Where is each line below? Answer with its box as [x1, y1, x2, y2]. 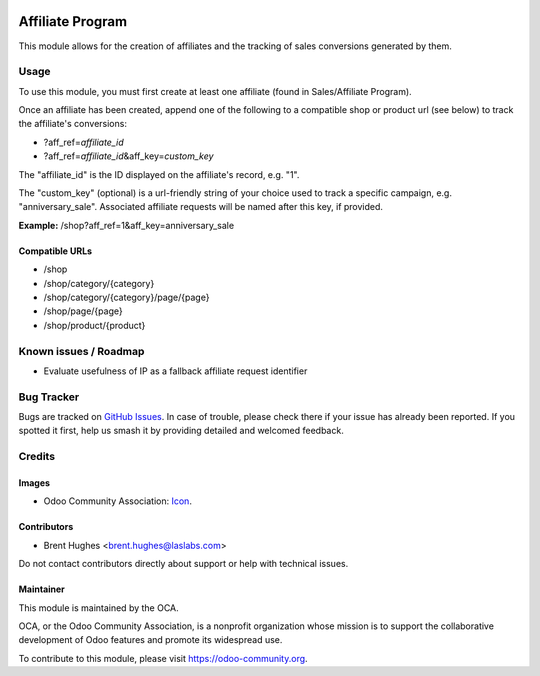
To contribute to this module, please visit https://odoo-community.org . [18, 652, 309, 664]
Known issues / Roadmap [18, 344, 145, 358]
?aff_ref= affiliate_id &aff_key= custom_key [43, 150, 214, 162]
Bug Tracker [18, 390, 80, 404]
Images [18, 476, 50, 489]
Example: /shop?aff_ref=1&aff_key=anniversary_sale [18, 219, 235, 231]
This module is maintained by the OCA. [18, 601, 179, 614]
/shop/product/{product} [43, 319, 146, 331]
